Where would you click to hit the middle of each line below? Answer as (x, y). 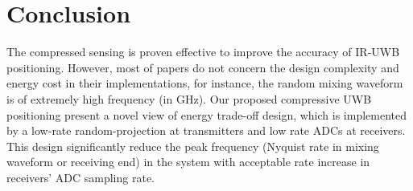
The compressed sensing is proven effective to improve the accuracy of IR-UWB (203, 52)
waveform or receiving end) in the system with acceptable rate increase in (188, 162)
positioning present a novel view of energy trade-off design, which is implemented (207, 114)
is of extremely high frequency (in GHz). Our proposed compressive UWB (189, 98)
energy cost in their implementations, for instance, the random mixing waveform (205, 83)
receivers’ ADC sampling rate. (81, 177)
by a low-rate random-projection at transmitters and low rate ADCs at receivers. (206, 130)
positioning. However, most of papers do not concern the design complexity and (203, 67)
